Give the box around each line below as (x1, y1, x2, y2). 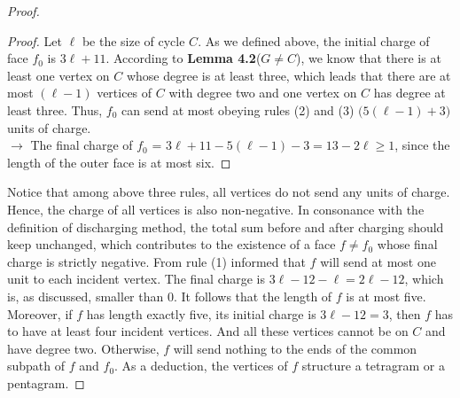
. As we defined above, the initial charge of (198, 31, 430, 50)
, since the (394, 136, 450, 154)
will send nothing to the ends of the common (173, 339, 417, 357)
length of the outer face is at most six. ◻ (7, 152, 231, 171)
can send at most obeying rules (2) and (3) (121, 100, 355, 119)
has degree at (373, 83, 446, 102)
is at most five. (346, 286, 426, 305)
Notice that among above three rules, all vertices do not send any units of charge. (7, 183, 450, 201)
